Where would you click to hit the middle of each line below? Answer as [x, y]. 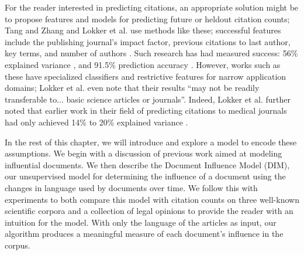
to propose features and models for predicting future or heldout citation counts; [147, 18]
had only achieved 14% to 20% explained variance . [96, 122]
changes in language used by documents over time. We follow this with [131, 187]
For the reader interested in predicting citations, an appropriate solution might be [152, 7]
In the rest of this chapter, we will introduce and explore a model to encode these [151, 142]
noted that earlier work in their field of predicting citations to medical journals [146, 110]
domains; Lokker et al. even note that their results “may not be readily [132, 88]
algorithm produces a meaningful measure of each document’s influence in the [144, 234]
